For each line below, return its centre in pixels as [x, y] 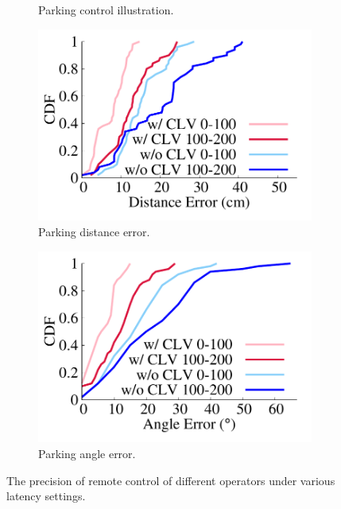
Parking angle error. [87, 453]
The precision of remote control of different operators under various [171, 480]
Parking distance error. [94, 231]
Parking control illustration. [106, 10]
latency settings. [46, 496]
